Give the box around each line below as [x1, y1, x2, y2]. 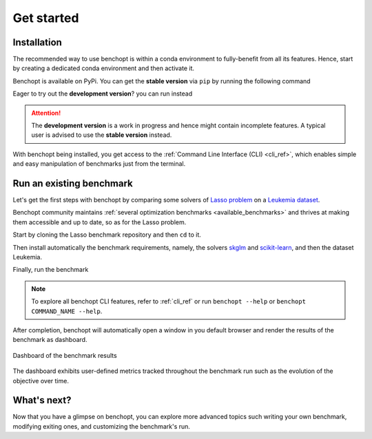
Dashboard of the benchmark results [12, 351, 117, 359]
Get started [12, 10, 79, 25]
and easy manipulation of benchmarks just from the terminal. [12, 160, 186, 168]
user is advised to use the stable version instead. [31, 131, 172, 139]
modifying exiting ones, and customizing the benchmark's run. [12, 422, 191, 430]
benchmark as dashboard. [12, 336, 87, 344]
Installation [12, 36, 62, 48]
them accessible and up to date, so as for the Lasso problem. [12, 217, 187, 226]
